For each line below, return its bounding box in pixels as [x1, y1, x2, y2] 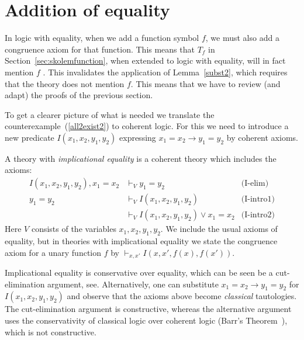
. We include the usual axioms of [160, 223, 278, 235]
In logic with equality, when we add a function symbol [5, 32, 199, 44]
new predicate [5, 131, 54, 143]
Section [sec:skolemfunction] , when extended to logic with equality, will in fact [5, 54, 286, 67]
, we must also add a [205, 32, 279, 44]
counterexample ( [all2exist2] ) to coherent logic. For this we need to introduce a [5, 120, 289, 132]
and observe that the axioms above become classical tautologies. [67, 290, 297, 302]
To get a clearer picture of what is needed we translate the [5, 108, 215, 120]
